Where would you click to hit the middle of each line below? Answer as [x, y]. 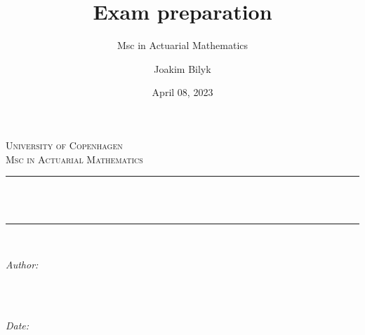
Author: [22, 264]
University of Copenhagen [64, 145]
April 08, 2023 [182, 92]
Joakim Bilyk [182, 68]
